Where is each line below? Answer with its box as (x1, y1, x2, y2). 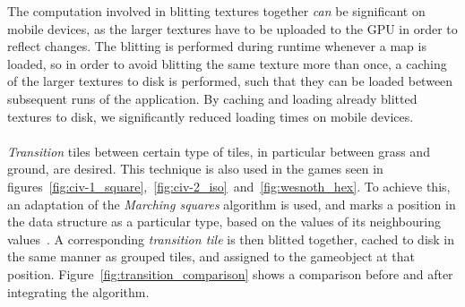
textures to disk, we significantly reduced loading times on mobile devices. (7, 107, 414, 125)
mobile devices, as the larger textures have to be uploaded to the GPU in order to (7, 19, 458, 38)
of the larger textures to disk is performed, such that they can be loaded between (7, 72, 453, 90)
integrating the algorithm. (7, 282, 150, 301)
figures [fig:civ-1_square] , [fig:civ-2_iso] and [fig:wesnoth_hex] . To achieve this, (7, 176, 451, 195)
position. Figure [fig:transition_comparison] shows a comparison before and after (7, 264, 453, 283)
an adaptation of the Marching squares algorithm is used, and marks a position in (7, 194, 456, 213)
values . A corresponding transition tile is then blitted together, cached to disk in (7, 229, 455, 248)
